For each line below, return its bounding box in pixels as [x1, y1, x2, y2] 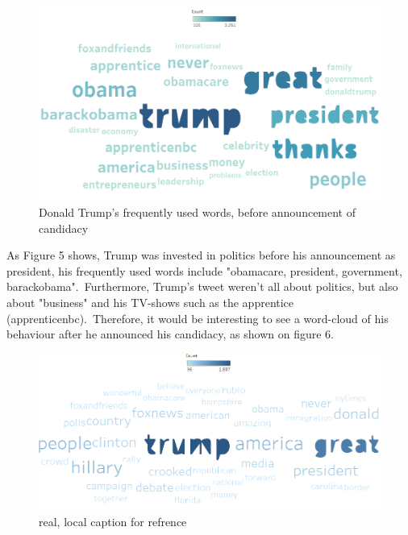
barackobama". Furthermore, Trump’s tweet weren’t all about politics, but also [6, 278, 398, 295]
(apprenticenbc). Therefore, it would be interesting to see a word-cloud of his [6, 309, 389, 326]
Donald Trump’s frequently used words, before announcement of [39, 203, 356, 220]
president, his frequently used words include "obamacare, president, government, [6, 262, 402, 279]
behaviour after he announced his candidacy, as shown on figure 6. [6, 326, 334, 342]
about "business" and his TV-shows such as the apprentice [6, 293, 294, 310]
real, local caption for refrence [39, 513, 187, 530]
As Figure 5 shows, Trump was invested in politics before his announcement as [6, 247, 396, 263]
